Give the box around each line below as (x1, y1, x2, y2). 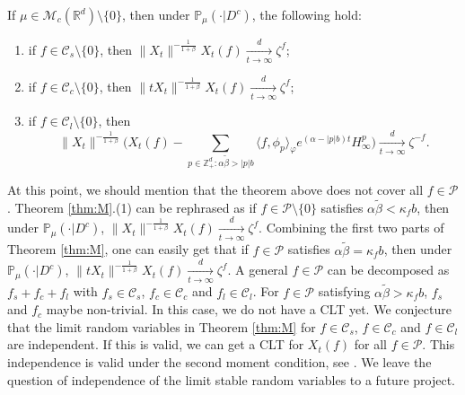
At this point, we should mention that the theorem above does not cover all (7, 180, 424, 198)
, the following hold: (251, 5, 362, 23)
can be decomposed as (327, 260, 450, 279)
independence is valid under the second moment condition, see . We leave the (7, 353, 432, 371)
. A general (227, 260, 288, 279)
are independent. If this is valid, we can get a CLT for (7, 335, 304, 354)
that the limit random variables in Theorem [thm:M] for (7, 317, 316, 336)
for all (354, 335, 388, 354)
